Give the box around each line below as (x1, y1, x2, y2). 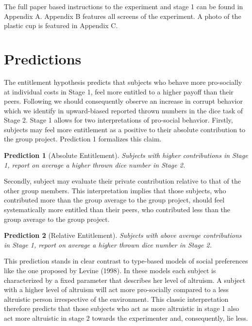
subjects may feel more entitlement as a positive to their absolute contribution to (4, 124, 246, 134)
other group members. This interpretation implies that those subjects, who (4, 185, 226, 195)
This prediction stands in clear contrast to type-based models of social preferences (4, 256, 248, 266)
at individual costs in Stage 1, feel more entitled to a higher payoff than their (4, 86, 234, 96)
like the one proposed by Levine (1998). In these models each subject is (4, 265, 216, 275)
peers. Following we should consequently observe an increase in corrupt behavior (4, 96, 243, 106)
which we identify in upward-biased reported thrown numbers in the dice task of (4, 105, 243, 115)
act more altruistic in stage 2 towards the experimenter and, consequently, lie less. (4, 312, 248, 323)
